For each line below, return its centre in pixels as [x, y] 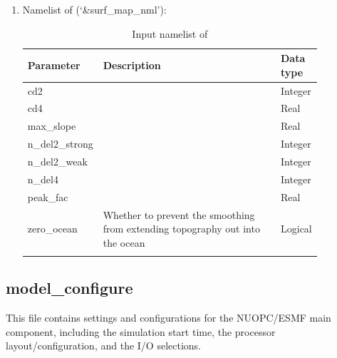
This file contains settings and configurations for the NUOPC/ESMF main [168, 318]
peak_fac [48, 196]
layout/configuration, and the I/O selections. [103, 346]
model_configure [69, 288]
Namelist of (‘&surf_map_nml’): [94, 9]
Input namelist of [170, 33]
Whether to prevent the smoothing [179, 214]
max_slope [52, 126]
